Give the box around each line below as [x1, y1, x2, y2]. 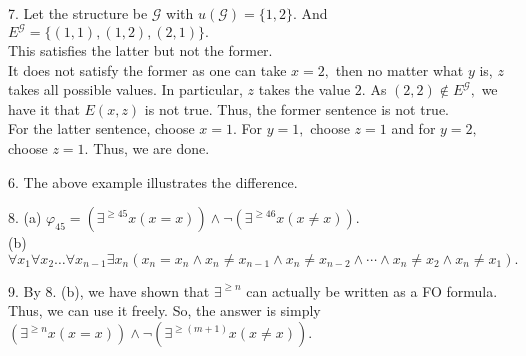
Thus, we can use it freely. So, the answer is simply [8, 300, 321, 321]
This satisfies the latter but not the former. [8, 40, 273, 61]
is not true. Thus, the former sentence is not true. [144, 98, 450, 119]
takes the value [258, 79, 351, 100]
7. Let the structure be [8, 3, 148, 23]
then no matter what [335, 59, 464, 80]
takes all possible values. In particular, [8, 79, 243, 100]
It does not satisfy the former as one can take [8, 59, 287, 80]
